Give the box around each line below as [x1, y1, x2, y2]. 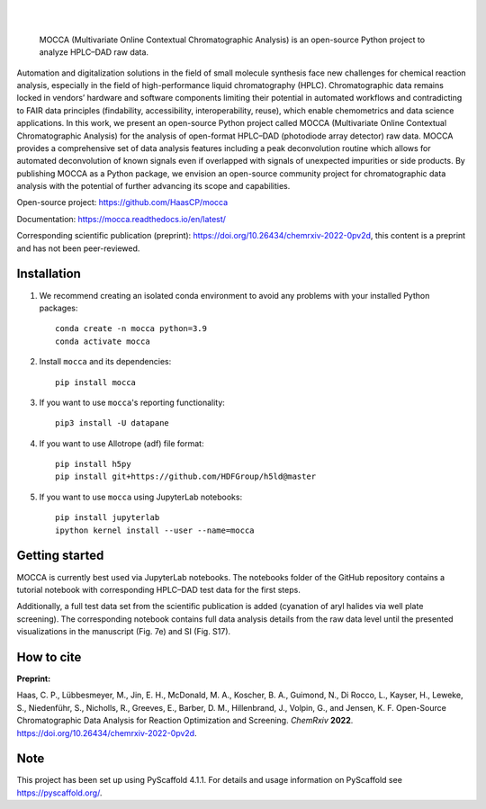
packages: [39, 302, 78, 313]
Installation [16, 266, 81, 282]
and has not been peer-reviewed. [16, 243, 140, 254]
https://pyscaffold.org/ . [16, 787, 103, 798]
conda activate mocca [55, 336, 150, 346]
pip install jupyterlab [55, 513, 160, 523]
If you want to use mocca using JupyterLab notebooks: [39, 491, 243, 502]
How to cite [16, 649, 82, 665]
